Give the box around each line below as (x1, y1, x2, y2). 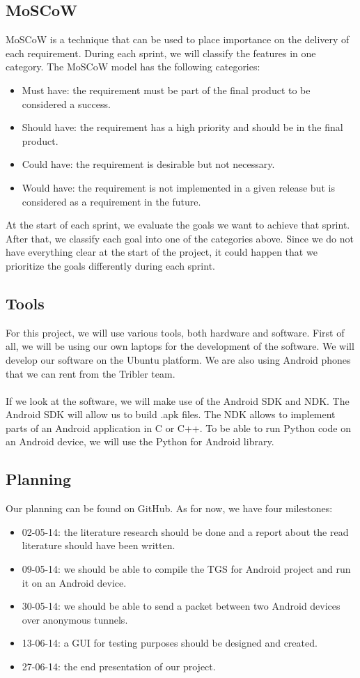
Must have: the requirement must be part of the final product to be (22, 82, 311, 97)
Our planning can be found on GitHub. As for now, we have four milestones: (6, 501, 333, 516)
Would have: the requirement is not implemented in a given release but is (22, 180, 335, 194)
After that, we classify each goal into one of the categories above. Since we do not (6, 231, 354, 245)
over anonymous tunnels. (22, 612, 128, 626)
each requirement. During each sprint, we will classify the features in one (6, 45, 316, 60)
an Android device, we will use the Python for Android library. (6, 434, 274, 449)
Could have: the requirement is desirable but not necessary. (22, 157, 275, 171)
